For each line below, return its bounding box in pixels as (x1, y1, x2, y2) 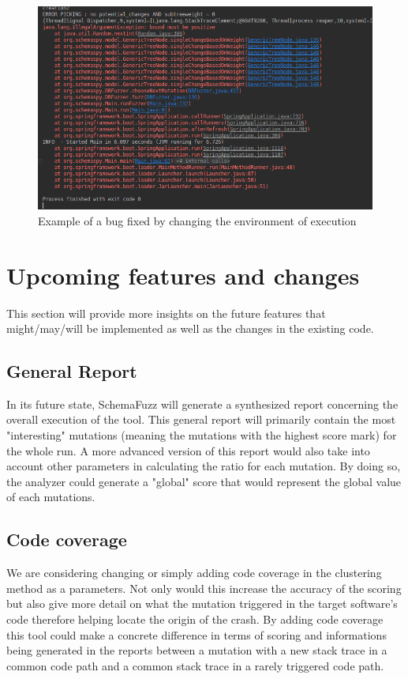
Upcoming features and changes (6, 258, 360, 291)
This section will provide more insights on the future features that (6, 304, 326, 321)
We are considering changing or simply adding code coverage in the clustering (6, 564, 382, 581)
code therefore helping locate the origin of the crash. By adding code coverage (6, 611, 384, 628)
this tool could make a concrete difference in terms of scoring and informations (6, 626, 387, 643)
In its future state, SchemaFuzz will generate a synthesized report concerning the (6, 395, 399, 412)
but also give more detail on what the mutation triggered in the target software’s (6, 595, 398, 612)
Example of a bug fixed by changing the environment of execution (38, 212, 357, 228)
